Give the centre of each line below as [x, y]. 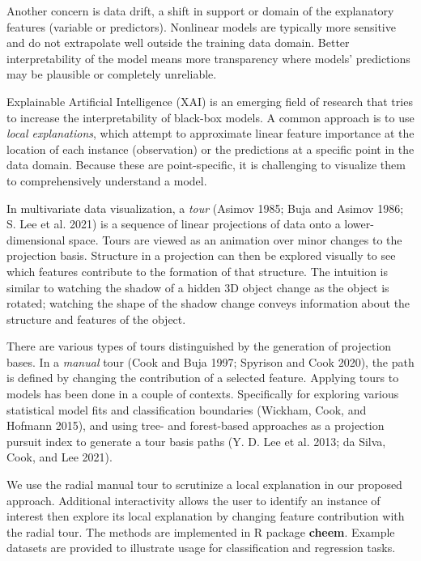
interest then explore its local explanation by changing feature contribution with [206, 516]
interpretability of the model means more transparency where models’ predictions [208, 58]
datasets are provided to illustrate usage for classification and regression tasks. [201, 548]
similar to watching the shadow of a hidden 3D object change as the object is [198, 287]
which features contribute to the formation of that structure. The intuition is [198, 271]
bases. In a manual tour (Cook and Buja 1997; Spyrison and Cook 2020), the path [210, 361]
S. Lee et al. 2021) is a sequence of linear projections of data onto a [174, 224]
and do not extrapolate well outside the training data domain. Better [178, 42]
